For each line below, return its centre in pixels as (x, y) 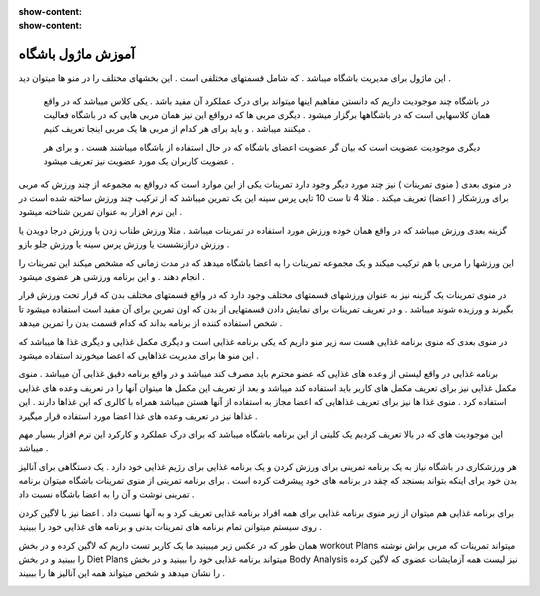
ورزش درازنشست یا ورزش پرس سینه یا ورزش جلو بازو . (124, 244)
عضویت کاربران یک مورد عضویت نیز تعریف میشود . (139, 161)
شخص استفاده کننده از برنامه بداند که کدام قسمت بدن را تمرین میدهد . (150, 323)
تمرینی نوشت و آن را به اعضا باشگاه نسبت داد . (106, 494)
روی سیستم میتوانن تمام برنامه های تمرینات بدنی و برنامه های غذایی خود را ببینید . (170, 527)
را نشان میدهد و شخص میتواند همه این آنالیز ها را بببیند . (121, 573)
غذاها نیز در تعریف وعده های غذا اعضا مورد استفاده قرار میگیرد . (138, 416)
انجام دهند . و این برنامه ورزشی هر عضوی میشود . (111, 276)
